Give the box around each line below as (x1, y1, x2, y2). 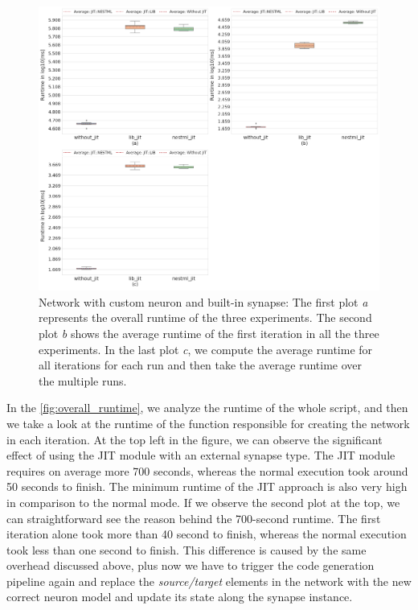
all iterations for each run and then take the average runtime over (39, 357, 363, 373)
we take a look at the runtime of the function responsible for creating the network (6, 414, 410, 431)
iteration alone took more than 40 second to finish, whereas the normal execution (6, 526, 407, 542)
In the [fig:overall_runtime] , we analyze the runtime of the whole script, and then (6, 399, 408, 416)
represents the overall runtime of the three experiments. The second (39, 309, 372, 326)
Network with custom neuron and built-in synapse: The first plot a (39, 293, 368, 310)
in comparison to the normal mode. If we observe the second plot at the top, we (6, 493, 400, 510)
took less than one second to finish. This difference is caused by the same (6, 541, 367, 558)
